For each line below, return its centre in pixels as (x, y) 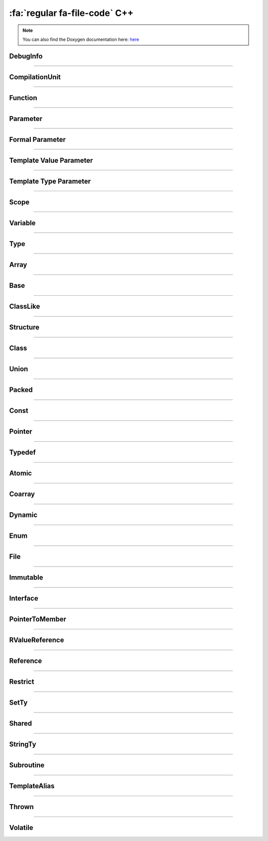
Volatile (21, 828)
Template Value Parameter (51, 160)
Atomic (21, 473)
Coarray (22, 494)
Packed (21, 390)
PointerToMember (38, 619)
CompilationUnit (35, 77)
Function (23, 98)
